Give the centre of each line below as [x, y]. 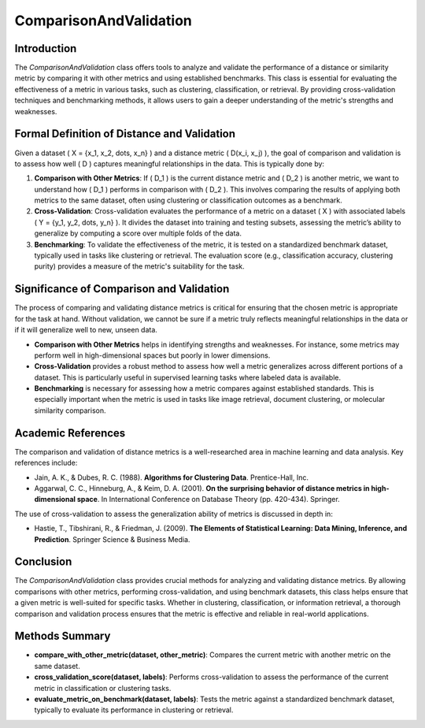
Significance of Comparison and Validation [122, 289]
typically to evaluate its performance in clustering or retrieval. [134, 710]
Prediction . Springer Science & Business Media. [112, 539]
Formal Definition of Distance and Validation [125, 134]
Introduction [46, 48]
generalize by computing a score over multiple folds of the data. [138, 233]
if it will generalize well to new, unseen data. [86, 330]
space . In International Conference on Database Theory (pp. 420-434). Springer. [208, 500]
